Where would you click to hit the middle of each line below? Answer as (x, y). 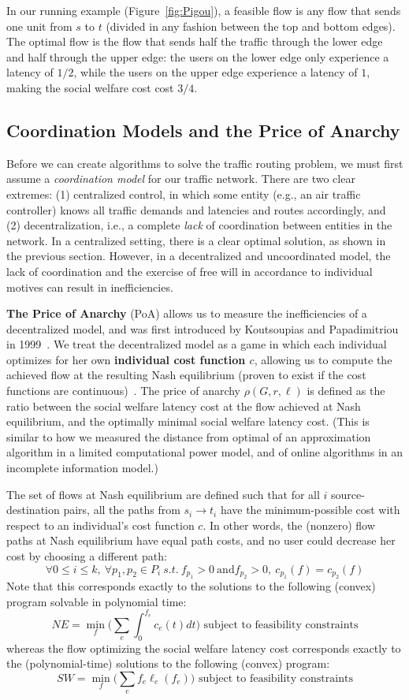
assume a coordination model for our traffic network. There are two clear (181, 179)
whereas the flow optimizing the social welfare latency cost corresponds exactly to (204, 648)
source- (348, 494)
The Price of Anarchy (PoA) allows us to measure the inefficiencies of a (187, 313)
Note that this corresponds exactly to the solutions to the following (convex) (191, 586)
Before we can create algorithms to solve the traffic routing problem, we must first (205, 163)
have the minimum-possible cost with (310, 510)
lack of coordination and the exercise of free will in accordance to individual (190, 271)
